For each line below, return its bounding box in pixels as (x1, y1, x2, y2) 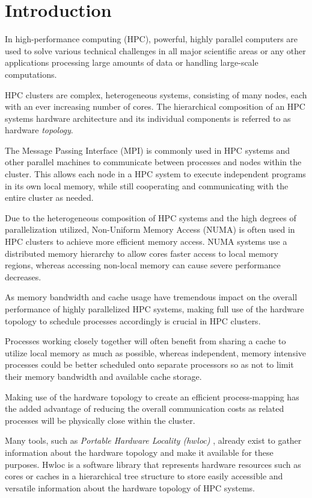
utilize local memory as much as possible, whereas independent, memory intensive (5, 346, 307, 359)
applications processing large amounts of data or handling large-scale (5, 56, 258, 69)
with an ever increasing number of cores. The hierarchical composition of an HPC (5, 100, 305, 113)
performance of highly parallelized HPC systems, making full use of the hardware (5, 303, 304, 315)
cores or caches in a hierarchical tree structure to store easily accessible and (5, 470, 283, 482)
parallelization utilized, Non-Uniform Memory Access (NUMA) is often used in (5, 223, 295, 236)
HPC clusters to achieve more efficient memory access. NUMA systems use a (5, 235, 287, 248)
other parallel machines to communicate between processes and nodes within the (5, 156, 302, 168)
